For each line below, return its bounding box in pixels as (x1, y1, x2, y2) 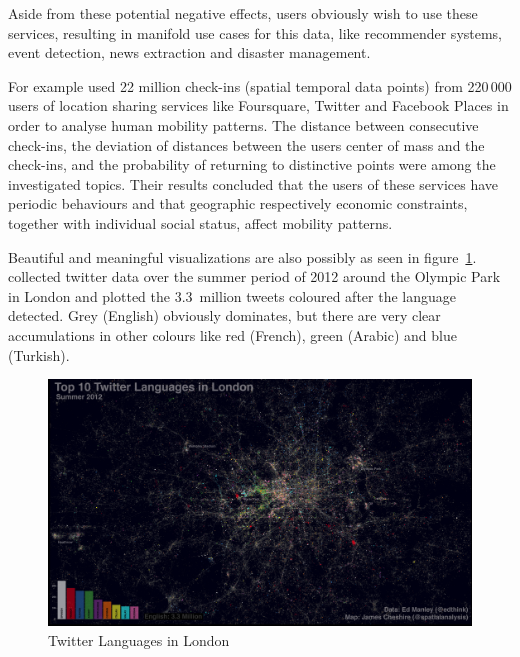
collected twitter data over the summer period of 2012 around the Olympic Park (8, 266, 501, 287)
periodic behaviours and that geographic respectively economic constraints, (8, 193, 468, 214)
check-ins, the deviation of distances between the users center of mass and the (8, 134, 485, 155)
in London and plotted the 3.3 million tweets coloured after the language (8, 285, 456, 306)
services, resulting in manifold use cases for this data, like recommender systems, (8, 22, 503, 43)
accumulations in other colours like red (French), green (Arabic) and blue (8, 324, 457, 345)
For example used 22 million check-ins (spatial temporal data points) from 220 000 (8, 75, 512, 96)
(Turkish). (8, 344, 70, 365)
